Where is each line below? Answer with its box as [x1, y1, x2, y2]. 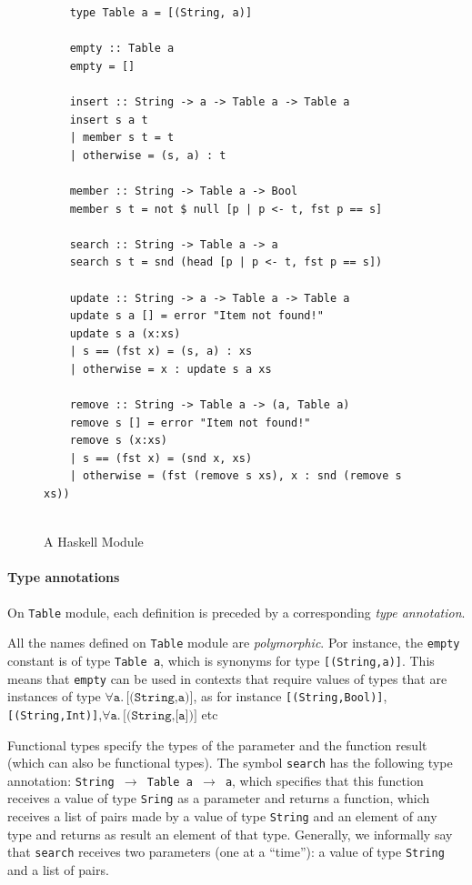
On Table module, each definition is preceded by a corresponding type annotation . [7, 602, 466, 621]
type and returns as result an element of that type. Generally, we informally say [7, 824, 453, 843]
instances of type [7, 687, 101, 706]
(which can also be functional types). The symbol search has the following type [7, 753, 453, 772]
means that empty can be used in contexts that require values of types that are [7, 669, 447, 688]
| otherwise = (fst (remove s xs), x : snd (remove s [69, 469, 402, 483]
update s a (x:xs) [69, 327, 181, 340]
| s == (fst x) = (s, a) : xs [69, 345, 253, 358]
